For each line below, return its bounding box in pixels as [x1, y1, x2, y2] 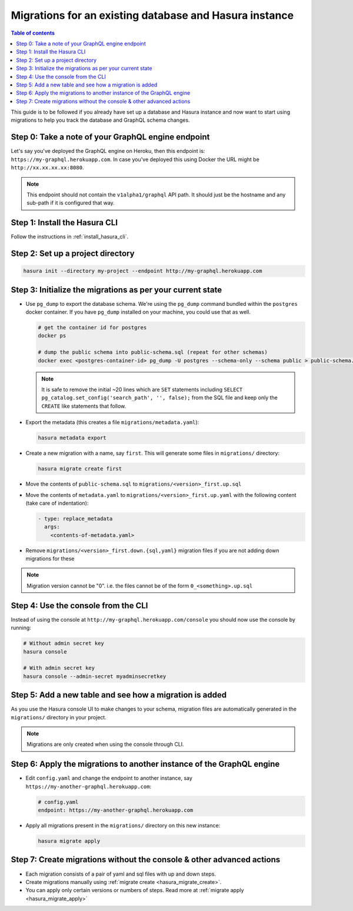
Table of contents [11, 29, 55, 36]
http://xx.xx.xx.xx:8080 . [11, 164, 84, 171]
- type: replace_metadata [38, 515, 113, 522]
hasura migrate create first [38, 465, 122, 472]
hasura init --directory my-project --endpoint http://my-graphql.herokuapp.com [23, 268, 262, 275]
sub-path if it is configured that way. [26, 199, 115, 206]
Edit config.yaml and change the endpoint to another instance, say [25, 775, 192, 782]
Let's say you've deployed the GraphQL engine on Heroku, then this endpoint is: [11, 148, 205, 155]
